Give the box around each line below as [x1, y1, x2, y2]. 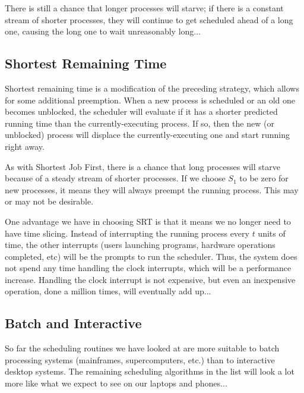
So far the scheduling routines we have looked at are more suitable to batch [5, 342, 280, 354]
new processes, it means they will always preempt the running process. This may [5, 183, 299, 196]
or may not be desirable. [5, 195, 94, 207]
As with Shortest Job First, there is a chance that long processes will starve [5, 160, 280, 172]
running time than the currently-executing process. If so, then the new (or [5, 117, 274, 129]
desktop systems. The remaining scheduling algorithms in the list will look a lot [5, 365, 294, 378]
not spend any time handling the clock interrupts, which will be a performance [5, 262, 292, 274]
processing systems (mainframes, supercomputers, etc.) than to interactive [5, 353, 275, 366]
